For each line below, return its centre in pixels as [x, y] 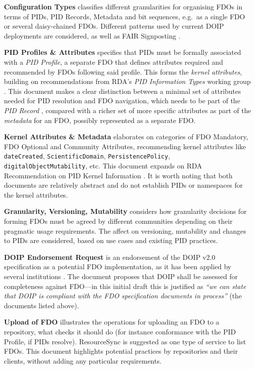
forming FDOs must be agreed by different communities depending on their [118, 221]
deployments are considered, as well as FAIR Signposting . [92, 35]
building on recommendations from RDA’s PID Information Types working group [127, 81]
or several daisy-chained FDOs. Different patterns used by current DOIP [114, 26]
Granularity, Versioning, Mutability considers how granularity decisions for [125, 211]
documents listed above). [42, 305]
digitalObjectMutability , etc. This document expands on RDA [103, 165]
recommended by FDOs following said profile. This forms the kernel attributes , [123, 71]
